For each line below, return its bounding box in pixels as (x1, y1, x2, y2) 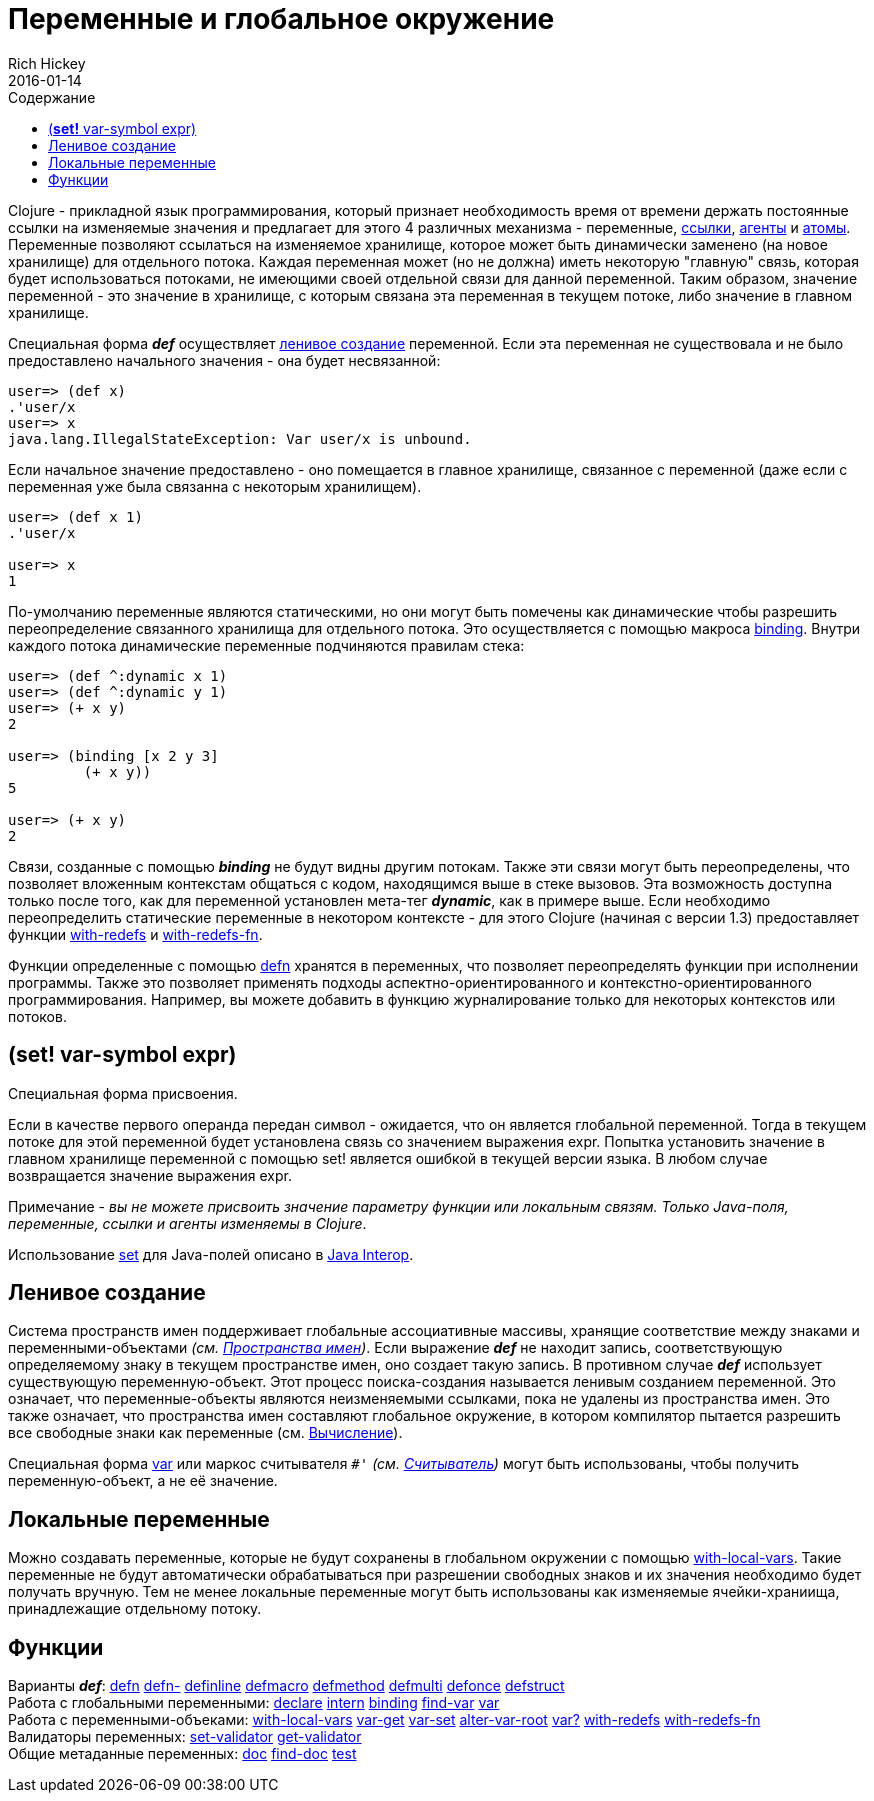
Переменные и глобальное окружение (8, 2, 555, 36)
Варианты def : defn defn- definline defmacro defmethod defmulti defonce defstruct (8, 1677, 565, 1695)
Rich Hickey (8, 54, 86, 72)
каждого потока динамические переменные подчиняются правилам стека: (8, 636, 525, 654)
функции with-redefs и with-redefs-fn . (8, 925, 263, 943)
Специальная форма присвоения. (8, 1084, 238, 1102)
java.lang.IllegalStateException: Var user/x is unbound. (8, 430, 472, 447)
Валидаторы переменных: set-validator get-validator (8, 1728, 362, 1746)
